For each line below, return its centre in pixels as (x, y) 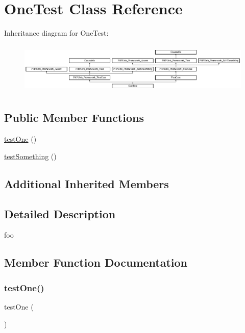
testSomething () (30, 156)
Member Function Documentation (96, 262)
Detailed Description (60, 213)
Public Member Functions (74, 118)
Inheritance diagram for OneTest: (56, 33)
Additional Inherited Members (87, 183)
